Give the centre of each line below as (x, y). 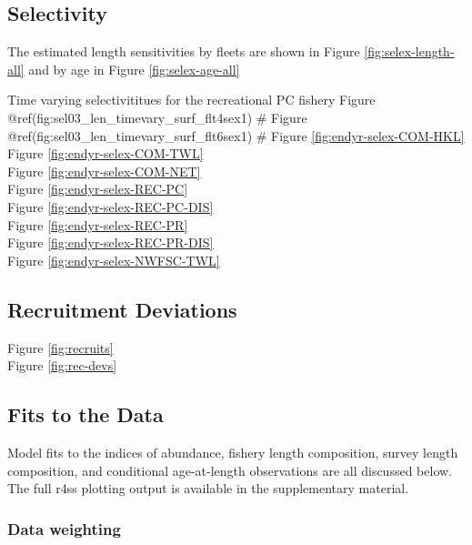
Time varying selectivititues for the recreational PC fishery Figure (191, 100)
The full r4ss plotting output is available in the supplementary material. (208, 488)
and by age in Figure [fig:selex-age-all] (134, 69)
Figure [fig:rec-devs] (62, 365)
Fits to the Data (85, 414)
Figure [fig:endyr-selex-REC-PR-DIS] (110, 242)
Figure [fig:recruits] (60, 347)
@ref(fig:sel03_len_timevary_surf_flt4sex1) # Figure (157, 117)
